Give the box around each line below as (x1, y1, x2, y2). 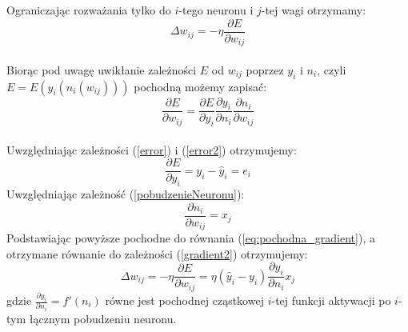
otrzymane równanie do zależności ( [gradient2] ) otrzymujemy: (6, 245, 308, 262)
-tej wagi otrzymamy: (261, 2, 366, 18)
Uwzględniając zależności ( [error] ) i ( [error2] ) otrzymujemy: (6, 141, 297, 158)
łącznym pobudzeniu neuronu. (29, 310, 177, 326)
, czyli (317, 61, 346, 78)
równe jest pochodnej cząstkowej (105, 292, 264, 309)
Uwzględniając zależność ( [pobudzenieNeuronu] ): (6, 186, 245, 202)
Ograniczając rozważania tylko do (6, 2, 171, 18)
